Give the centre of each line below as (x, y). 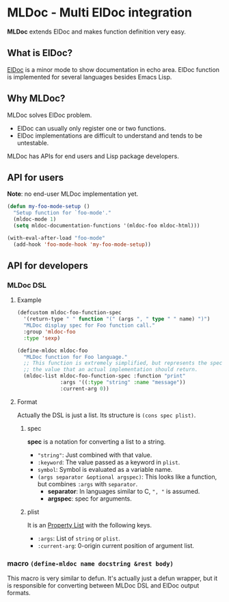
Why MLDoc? (36, 98)
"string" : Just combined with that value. (95, 455)
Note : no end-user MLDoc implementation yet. (73, 194)
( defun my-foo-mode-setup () (49, 207)
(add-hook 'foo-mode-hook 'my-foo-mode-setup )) (82, 244)
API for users (36, 177)
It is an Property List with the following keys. (90, 525)
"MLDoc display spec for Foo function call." (89, 326)
